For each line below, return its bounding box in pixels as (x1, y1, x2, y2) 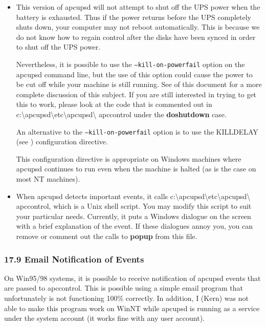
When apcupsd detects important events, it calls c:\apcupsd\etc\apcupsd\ (16, 190, 251, 201)
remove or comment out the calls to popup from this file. (16, 231, 197, 241)
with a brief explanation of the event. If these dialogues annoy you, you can (16, 221, 253, 231)
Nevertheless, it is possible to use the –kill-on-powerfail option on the (16, 58, 245, 69)
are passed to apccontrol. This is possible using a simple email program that (4, 282, 243, 293)
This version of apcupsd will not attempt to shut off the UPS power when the (16, 2, 260, 12)
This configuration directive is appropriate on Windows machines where (16, 153, 241, 164)
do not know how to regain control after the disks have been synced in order (16, 31, 256, 42)
